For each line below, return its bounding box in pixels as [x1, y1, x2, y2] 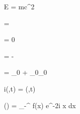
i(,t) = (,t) [4, 83, 36, 93]
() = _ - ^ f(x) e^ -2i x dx [4, 100, 76, 110]
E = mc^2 [4, 1, 35, 11]
